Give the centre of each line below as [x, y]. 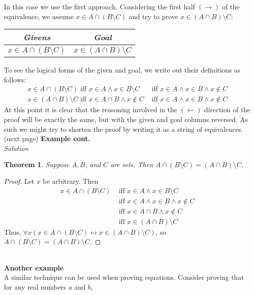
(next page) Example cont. [47, 138]
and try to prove [153, 16]
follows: [15, 79]
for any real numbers [35, 286]
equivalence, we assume [39, 16]
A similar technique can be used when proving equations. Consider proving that [124, 277]
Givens [37, 37]
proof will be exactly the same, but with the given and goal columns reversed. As [126, 119]
